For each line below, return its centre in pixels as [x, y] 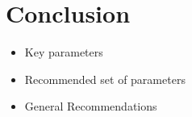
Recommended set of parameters [105, 79]
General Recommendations [91, 106]
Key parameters [64, 52]
